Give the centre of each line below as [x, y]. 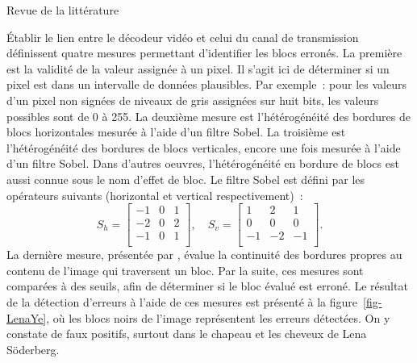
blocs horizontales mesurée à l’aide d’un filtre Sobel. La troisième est [176, 132]
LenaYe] [27, 317]
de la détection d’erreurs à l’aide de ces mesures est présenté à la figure [182, 302]
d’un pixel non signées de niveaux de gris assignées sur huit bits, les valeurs [193, 100]
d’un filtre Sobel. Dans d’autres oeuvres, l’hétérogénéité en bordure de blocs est [203, 163]
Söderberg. [33, 349]
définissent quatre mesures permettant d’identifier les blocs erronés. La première [204, 53]
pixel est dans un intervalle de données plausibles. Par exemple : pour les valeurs [206, 84]
